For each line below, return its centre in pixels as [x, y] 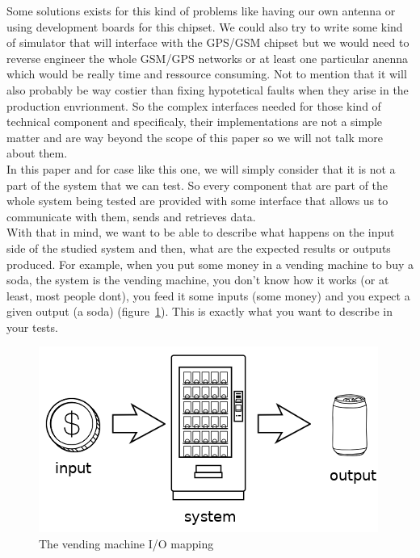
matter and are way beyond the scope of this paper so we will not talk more [195, 137]
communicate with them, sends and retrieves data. [131, 216]
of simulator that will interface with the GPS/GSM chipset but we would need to [208, 42]
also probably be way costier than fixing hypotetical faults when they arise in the [208, 89]
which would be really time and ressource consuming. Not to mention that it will [207, 74]
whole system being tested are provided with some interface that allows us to [197, 201]
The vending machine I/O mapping [126, 544]
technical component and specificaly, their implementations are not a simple [195, 122]
